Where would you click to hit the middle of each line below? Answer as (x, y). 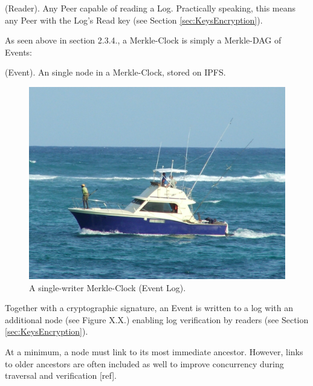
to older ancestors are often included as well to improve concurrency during (144, 363)
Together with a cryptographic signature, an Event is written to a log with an (149, 308)
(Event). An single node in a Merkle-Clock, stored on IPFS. (115, 72)
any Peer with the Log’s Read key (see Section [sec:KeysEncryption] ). (134, 20)
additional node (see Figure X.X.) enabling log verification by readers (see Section (157, 319)
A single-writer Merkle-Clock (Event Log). (108, 287)
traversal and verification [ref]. (61, 375)
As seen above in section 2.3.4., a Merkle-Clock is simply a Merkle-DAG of (143, 40)
